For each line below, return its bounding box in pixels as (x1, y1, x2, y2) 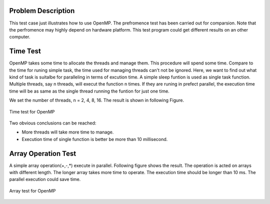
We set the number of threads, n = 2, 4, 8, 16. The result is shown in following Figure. (9, 97, 184, 103)
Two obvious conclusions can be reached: (9, 120, 96, 126)
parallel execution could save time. (9, 176, 81, 182)
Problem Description (9, 6, 75, 15)
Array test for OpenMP (9, 187, 56, 193)
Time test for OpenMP (9, 108, 55, 114)
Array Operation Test (9, 149, 76, 157)
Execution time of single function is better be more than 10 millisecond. (21, 136, 168, 142)
